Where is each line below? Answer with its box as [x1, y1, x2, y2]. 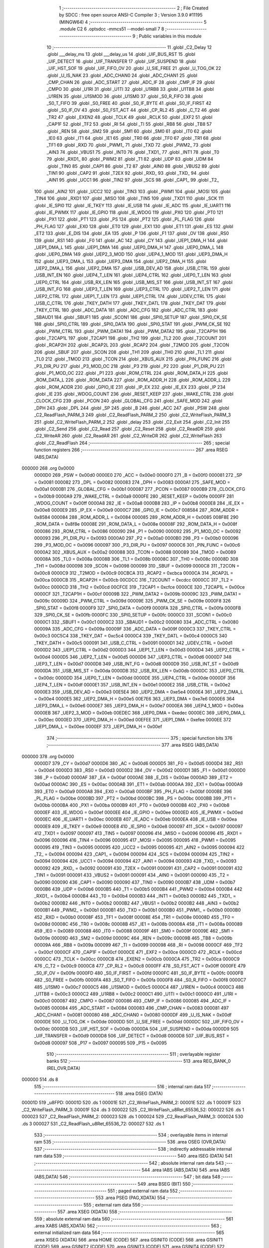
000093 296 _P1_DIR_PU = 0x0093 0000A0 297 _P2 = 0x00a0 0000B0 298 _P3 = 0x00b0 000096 [34, 535, 239, 541]
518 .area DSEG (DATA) [115, 1090, 163, 1096]
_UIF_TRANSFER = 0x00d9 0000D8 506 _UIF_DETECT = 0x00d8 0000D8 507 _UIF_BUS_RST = [34, 1033, 229, 1039]
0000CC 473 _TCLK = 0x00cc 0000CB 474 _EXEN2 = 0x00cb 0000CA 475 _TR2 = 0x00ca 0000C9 [34, 956, 240, 962]
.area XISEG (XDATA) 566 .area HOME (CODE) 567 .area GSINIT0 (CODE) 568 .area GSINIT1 [34, 1237, 223, 1243]
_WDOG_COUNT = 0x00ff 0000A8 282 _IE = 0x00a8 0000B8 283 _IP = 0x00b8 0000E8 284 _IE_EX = [34, 500, 244, 506]
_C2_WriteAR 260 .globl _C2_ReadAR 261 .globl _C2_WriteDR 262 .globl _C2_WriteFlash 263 [34, 433, 222, 439]
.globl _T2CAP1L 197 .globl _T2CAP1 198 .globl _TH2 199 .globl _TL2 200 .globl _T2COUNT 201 [34, 335, 226, 341]
